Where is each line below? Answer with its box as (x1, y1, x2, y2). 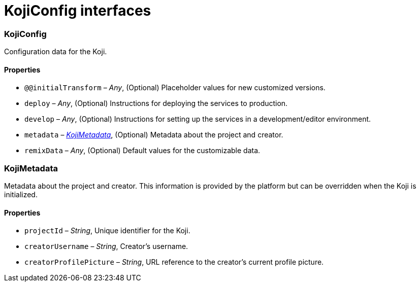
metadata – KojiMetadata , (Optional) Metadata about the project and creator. (24, 130, 283, 139)
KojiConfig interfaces (4, 2, 151, 19)
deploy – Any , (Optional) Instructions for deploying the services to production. (24, 99, 288, 108)
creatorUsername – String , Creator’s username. (24, 242, 188, 251)
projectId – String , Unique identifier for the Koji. (24, 226, 190, 235)
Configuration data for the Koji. (4, 47, 107, 56)
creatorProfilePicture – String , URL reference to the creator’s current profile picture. (24, 258, 324, 267)
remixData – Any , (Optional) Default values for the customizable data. (24, 146, 261, 155)
